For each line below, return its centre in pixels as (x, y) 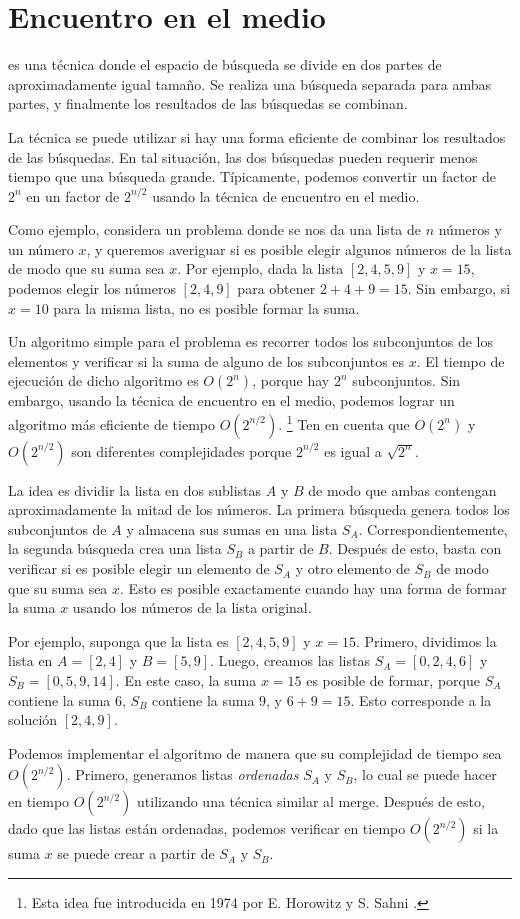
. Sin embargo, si (459, 288)
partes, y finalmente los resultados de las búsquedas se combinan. (208, 103)
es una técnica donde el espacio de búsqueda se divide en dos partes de (225, 64)
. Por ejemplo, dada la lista (260, 268)
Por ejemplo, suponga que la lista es (118, 640)
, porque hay (291, 380)
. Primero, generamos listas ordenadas (182, 774)
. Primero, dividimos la (426, 640)
